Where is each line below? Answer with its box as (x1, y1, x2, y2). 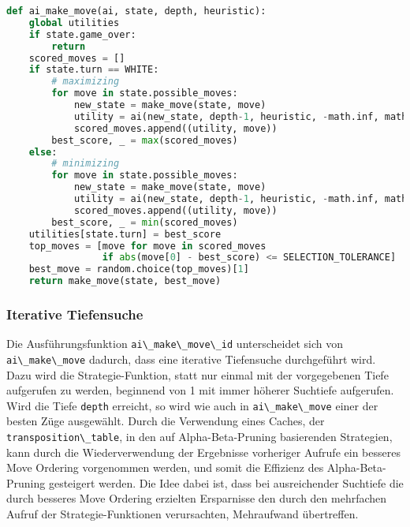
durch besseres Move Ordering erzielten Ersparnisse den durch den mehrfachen (6, 490, 387, 506)
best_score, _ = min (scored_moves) (51, 216, 238, 228)
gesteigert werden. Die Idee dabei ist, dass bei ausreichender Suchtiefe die (48, 474, 404, 491)
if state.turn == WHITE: (28, 64, 159, 76)
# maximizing (51, 76, 120, 88)
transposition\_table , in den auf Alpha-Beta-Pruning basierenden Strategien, (6, 428, 393, 444)
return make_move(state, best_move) (28, 275, 222, 287)
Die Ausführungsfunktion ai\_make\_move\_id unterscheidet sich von (6, 335, 343, 352)
